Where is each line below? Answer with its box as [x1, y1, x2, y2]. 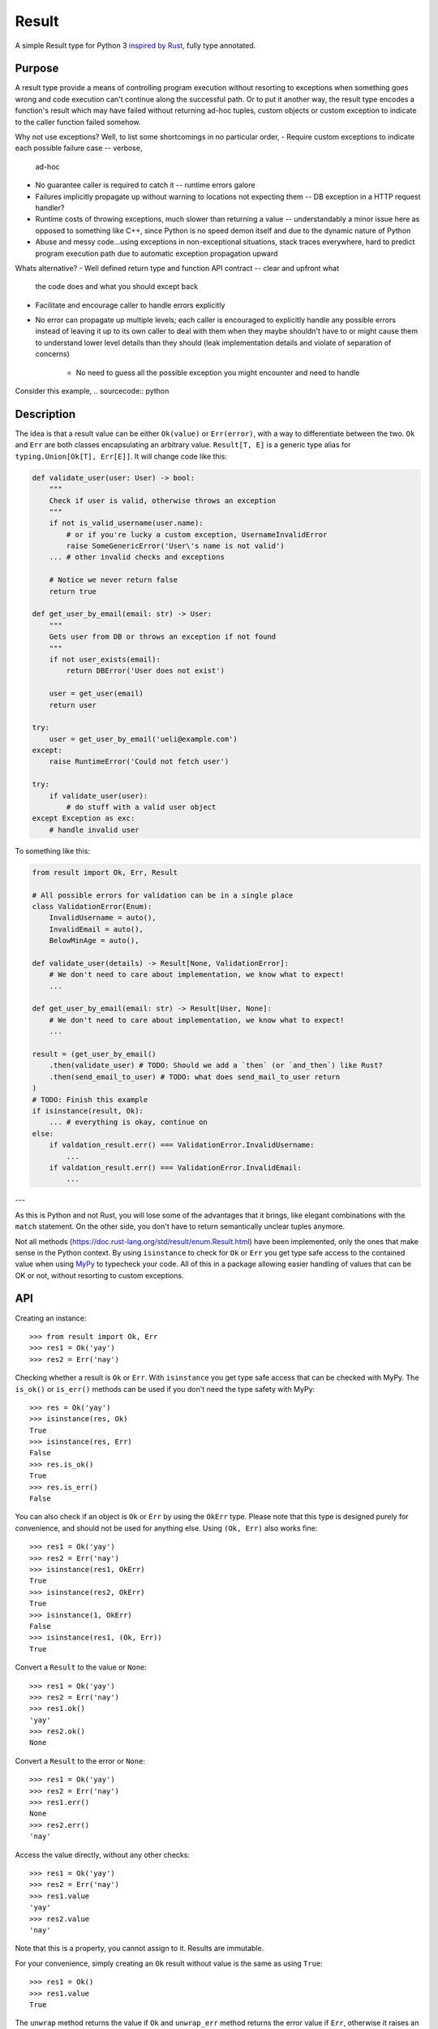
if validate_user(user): [49, 791, 148, 800]
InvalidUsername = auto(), [49, 913, 157, 923]
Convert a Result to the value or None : [15, 1662, 148, 1672]
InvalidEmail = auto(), [49, 924, 144, 933]
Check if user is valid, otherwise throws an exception [49, 496, 277, 505]
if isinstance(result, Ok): [32, 1106, 144, 1115]
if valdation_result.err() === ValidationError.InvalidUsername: [49, 1140, 315, 1150]
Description [15, 407, 76, 421]
